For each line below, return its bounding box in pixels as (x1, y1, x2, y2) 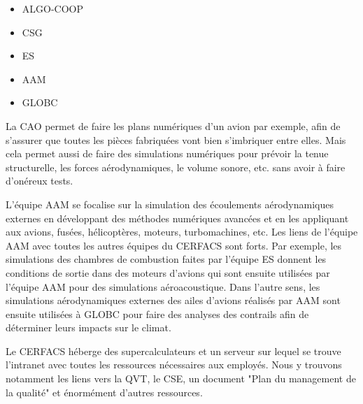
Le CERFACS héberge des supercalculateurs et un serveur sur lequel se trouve (6, 343, 341, 358)
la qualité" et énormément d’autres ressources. (6, 384, 203, 399)
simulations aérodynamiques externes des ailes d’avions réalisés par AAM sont (6, 293, 341, 308)
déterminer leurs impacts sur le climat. (6, 320, 171, 335)
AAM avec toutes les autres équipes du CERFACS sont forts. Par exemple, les (6, 238, 342, 252)
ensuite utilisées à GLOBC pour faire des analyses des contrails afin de (6, 306, 309, 321)
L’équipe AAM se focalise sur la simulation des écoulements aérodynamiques (6, 196, 334, 211)
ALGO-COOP (22, 1, 84, 15)
